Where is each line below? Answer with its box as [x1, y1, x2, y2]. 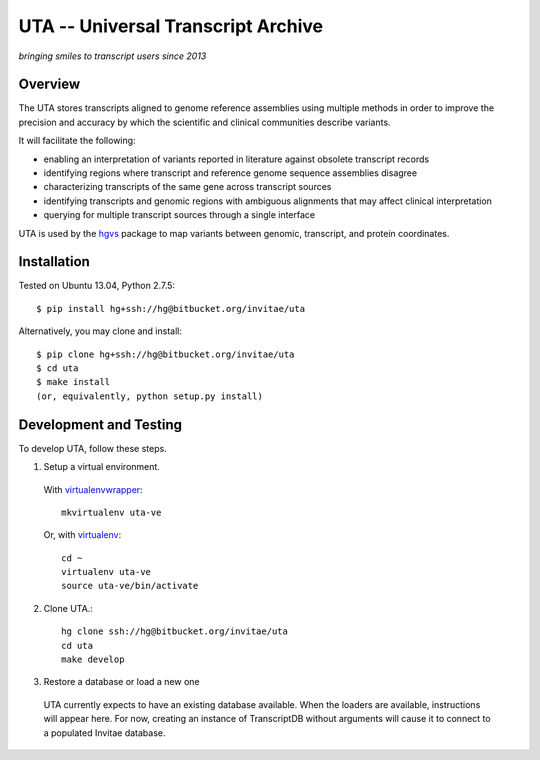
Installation [18, 253, 90, 270]
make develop [61, 654, 125, 665]
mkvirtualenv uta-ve [61, 506, 162, 518]
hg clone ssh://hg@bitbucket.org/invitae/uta [61, 626, 289, 637]
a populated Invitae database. [43, 726, 166, 739]
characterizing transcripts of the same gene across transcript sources [43, 181, 332, 193]
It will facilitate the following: [18, 135, 136, 147]
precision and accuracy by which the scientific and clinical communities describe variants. [18, 116, 391, 128]
